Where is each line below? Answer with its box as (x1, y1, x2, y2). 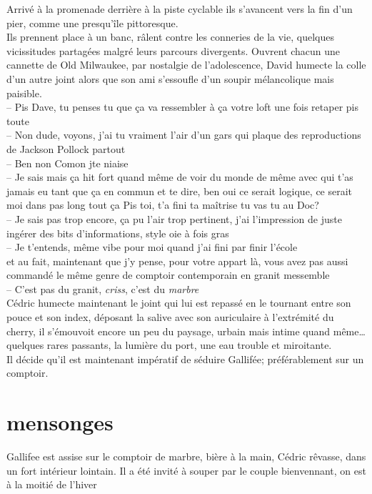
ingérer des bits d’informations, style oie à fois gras (6, 225, 229, 240)
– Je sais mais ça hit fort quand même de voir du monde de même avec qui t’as (6, 169, 353, 184)
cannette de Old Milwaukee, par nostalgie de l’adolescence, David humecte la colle (6, 57, 366, 72)
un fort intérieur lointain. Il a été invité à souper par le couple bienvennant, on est (6, 463, 366, 478)
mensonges (6, 407, 114, 437)
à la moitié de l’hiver (6, 477, 97, 492)
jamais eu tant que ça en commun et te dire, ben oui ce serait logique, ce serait (6, 183, 353, 198)
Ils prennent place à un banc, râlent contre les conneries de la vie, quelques (6, 29, 334, 44)
